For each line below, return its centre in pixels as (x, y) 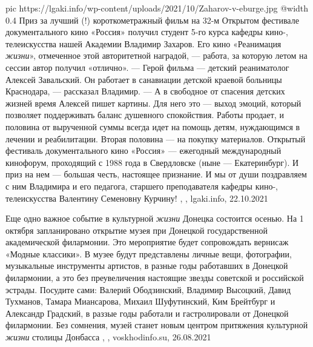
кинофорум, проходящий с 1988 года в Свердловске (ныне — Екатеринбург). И (152, 162)
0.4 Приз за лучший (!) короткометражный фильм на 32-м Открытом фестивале (152, 20)
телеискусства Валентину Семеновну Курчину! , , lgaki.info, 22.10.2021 (137, 198)
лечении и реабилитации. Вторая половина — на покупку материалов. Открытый (156, 138)
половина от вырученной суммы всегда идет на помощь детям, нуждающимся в (153, 126)
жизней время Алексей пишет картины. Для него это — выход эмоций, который (153, 103)
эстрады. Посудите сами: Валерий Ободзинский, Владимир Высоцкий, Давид (148, 289)
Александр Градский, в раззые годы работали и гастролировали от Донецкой (147, 313)
